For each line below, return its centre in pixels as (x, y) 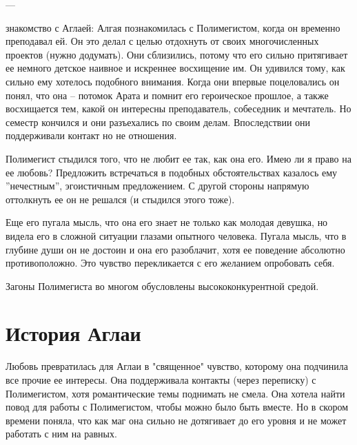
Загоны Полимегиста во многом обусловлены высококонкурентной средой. (162, 286)
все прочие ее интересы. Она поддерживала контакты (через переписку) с (161, 380)
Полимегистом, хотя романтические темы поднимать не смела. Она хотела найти (175, 393)
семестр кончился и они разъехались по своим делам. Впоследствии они (158, 122)
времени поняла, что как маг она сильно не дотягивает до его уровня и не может (176, 420)
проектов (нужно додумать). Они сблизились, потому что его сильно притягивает (177, 54)
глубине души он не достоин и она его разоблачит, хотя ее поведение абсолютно (175, 249)
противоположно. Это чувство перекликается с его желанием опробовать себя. (170, 263)
